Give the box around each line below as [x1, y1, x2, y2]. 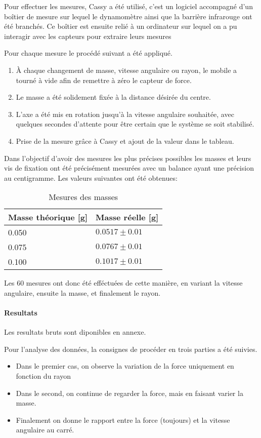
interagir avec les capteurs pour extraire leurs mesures [4, 30, 171, 41]
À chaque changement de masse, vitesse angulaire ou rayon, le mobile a [16, 64, 237, 75]
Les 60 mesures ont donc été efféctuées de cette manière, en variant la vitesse [4, 277, 243, 288]
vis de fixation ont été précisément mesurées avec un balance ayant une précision [4, 163, 254, 173]
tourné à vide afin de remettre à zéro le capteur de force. [16, 74, 192, 85]
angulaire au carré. [16, 424, 74, 435]
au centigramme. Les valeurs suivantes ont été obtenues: [4, 172, 178, 183]
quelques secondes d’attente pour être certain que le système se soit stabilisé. [16, 118, 254, 129]
